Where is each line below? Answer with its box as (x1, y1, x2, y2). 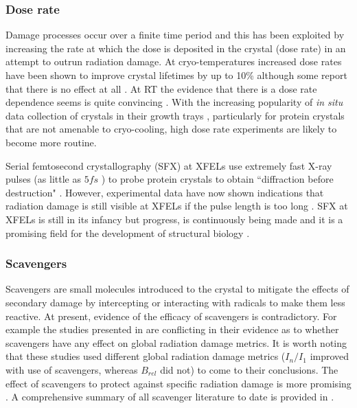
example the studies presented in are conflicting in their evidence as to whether (5, 322, 339, 337)
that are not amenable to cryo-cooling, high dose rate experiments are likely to (5, 122, 337, 136)
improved (310, 349, 349, 363)
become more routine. (5, 135, 97, 149)
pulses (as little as (5, 172, 81, 186)
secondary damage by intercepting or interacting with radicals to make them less (5, 295, 345, 309)
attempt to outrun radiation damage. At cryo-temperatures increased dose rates (5, 54, 342, 69)
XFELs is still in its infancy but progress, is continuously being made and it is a (5, 212, 343, 226)
